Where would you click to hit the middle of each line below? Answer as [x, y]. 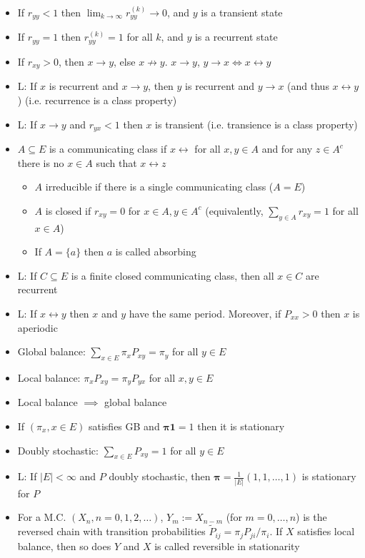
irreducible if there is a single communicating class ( [159, 187]
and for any [287, 148]
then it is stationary [241, 426]
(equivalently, [234, 210]
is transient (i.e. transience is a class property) [256, 124]
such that [116, 162]
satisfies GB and [124, 426]
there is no [41, 162]
